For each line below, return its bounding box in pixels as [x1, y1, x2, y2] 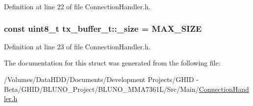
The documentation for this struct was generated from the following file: [4, 58, 221, 68]
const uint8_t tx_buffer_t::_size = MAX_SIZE [4, 22, 202, 34]
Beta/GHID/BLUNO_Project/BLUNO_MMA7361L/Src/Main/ [4, 84, 199, 94]
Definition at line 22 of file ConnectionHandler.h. [4, 1, 151, 11]
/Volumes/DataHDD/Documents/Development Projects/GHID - [4, 74, 199, 84]
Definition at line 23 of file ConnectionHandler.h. [4, 41, 151, 51]
